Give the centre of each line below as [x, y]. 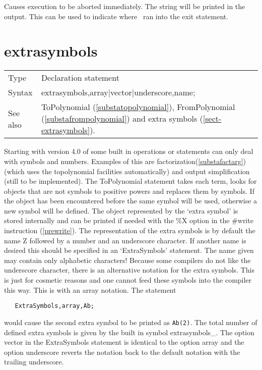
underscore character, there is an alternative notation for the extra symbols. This [129, 270]
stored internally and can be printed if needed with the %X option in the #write [129, 220]
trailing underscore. [34, 362]
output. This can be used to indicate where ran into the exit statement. [116, 16]
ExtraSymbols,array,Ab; [54, 306]
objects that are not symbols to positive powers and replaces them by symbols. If [129, 191]
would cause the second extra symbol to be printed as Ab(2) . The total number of [131, 322]
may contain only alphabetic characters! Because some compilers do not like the [127, 260]
